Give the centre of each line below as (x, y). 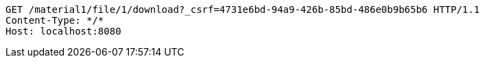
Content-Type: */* (55, 20)
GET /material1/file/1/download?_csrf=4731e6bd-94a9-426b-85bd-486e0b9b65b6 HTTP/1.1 (243, 9)
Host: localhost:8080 (63, 31)
